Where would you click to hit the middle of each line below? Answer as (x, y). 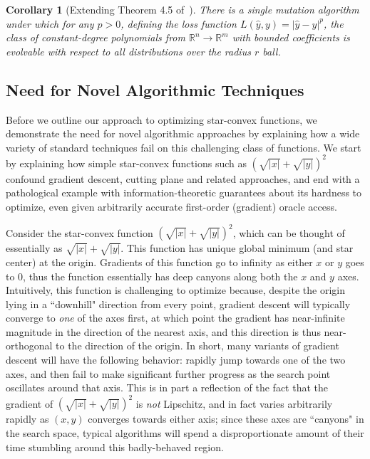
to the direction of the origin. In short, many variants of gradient (197, 345)
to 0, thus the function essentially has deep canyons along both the (152, 276)
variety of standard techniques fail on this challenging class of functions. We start (184, 147)
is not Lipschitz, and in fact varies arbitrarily (234, 403)
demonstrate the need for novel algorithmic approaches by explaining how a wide (183, 133)
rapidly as (27, 419)
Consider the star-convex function (79, 232)
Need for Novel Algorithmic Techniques (155, 89)
